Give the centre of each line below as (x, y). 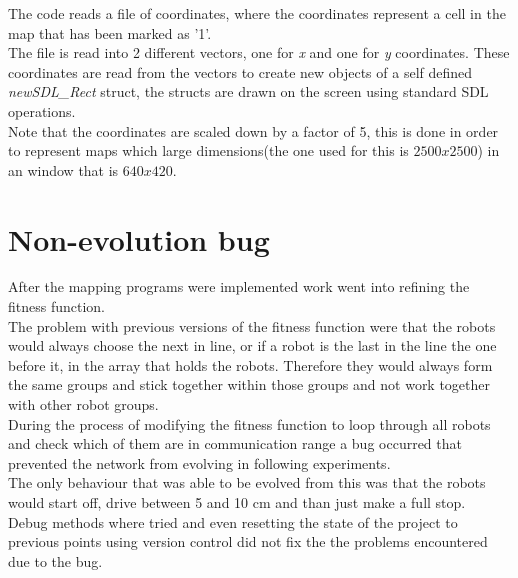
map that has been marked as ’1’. (110, 32)
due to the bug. (55, 560)
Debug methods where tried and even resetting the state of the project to (233, 521)
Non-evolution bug (139, 238)
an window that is (63, 169)
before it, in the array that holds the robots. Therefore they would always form (250, 364)
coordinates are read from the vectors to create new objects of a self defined (240, 71)
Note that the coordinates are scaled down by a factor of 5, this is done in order (253, 130)
